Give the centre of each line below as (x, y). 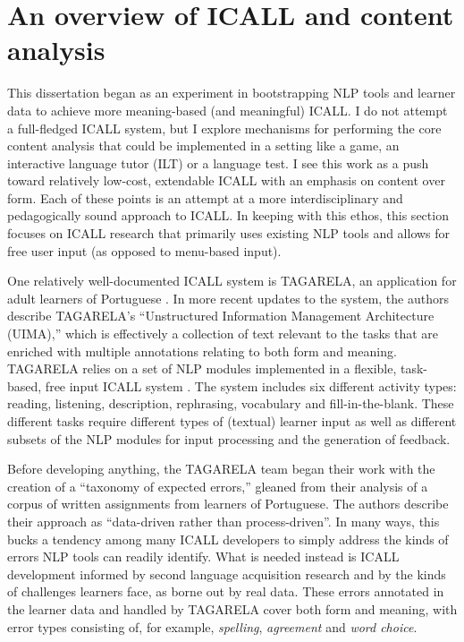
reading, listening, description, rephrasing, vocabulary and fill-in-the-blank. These (231, 403)
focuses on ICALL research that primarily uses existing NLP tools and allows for (229, 233)
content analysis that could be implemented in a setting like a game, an (203, 146)
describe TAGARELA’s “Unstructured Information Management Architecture (221, 316)
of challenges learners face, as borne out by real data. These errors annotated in (226, 591)
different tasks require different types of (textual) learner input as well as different (232, 421)
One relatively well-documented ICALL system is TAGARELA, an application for (232, 281)
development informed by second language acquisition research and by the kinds (227, 574)
